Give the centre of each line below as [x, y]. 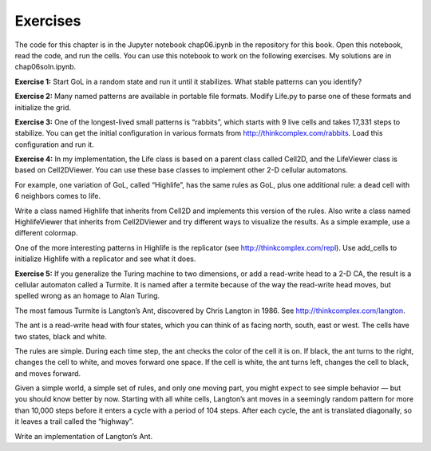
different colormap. [46, 233]
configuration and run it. [55, 144]
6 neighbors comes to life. [58, 196]
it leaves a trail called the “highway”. [74, 421]
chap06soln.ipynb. [45, 67]
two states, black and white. [61, 336]
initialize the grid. [43, 107]
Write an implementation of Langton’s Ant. [84, 436]
